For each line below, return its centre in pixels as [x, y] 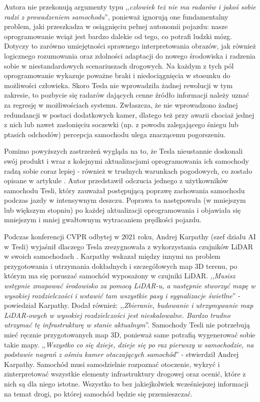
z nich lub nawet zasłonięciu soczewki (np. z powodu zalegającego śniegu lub [121, 124]
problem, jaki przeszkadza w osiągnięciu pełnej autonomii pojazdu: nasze [116, 26]
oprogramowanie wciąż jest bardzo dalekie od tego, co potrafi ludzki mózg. [118, 36]
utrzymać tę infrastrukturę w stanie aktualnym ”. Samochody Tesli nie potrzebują [127, 325]
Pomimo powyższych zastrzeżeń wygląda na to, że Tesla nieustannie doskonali [123, 151]
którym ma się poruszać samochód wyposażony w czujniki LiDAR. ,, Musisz [120, 276]
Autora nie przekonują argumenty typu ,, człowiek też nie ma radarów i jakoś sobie [130, 7]
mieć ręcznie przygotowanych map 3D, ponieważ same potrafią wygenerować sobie [130, 334]
